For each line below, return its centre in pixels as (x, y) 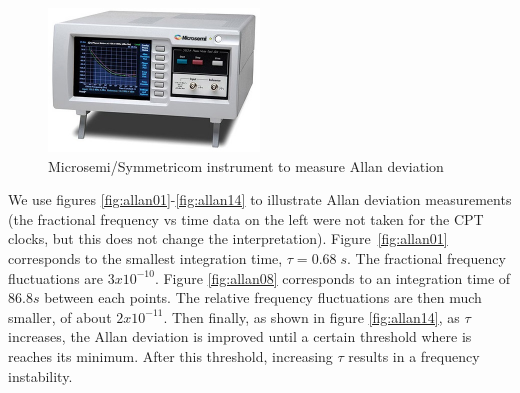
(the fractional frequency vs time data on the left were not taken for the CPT (246, 218)
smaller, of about (60, 316)
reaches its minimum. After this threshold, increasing (170, 355)
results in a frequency (414, 355)
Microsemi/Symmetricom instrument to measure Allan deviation (246, 165)
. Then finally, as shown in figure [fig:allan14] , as (311, 316)
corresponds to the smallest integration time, (145, 257)
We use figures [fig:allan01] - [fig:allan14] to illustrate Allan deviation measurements (260, 199)
